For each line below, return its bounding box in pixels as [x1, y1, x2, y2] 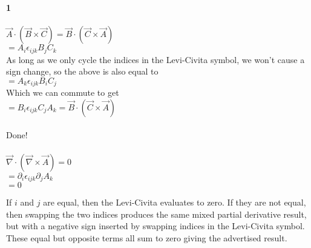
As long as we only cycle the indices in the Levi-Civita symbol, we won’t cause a [6, 53, 305, 65]
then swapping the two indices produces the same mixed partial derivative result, [6, 207, 307, 220]
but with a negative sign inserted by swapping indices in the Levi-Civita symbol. [6, 220, 305, 232]
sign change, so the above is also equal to [6, 65, 159, 78]
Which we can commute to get [6, 86, 119, 99]
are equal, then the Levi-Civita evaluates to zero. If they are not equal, [43, 196, 306, 209]
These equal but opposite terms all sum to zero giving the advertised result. [6, 231, 287, 244]
